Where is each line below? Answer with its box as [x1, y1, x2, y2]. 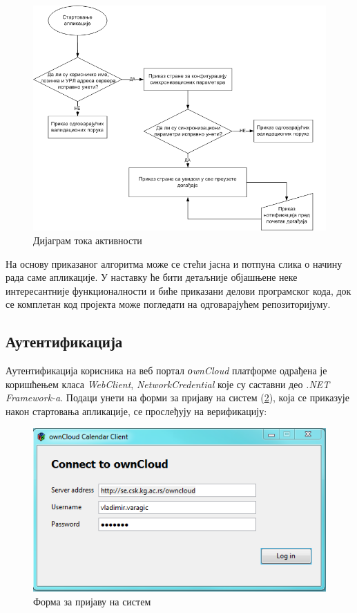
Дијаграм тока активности [33, 233, 142, 248]
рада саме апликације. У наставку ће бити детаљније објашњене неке [6, 270, 298, 284]
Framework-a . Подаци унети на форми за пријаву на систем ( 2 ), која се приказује [6, 390, 349, 405]
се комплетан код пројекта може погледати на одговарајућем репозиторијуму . [6, 297, 331, 311]
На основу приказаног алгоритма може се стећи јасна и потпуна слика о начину [6, 256, 342, 271]
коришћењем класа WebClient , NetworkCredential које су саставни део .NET [6, 376, 330, 391]
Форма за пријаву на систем [33, 594, 151, 608]
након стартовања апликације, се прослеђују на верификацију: [6, 404, 267, 418]
